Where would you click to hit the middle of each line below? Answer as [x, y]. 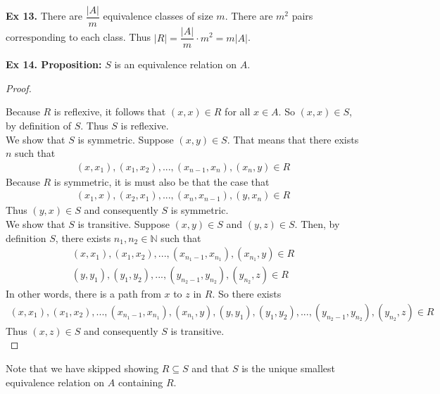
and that [210, 368]
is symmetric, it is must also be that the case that [162, 181]
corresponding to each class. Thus [78, 37]
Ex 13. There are [44, 16]
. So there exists [247, 294]
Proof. [19, 88]
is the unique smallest [289, 368]
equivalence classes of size [158, 16]
